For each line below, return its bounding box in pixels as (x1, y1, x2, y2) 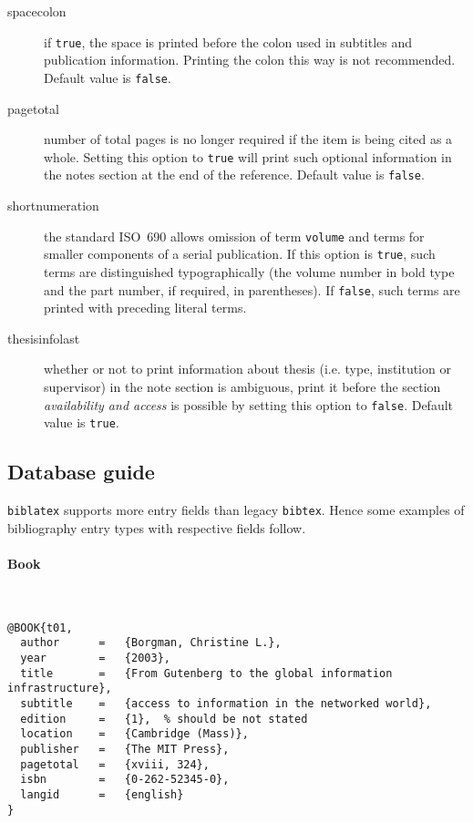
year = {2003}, (20, 652, 170, 664)
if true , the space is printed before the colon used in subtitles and (44, 32, 412, 51)
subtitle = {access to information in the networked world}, (20, 696, 432, 710)
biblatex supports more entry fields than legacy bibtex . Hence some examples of (7, 500, 465, 520)
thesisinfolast (7, 328, 80, 347)
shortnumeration (7, 196, 99, 214)
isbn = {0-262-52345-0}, (20, 773, 230, 787)
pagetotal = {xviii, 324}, (20, 757, 210, 771)
